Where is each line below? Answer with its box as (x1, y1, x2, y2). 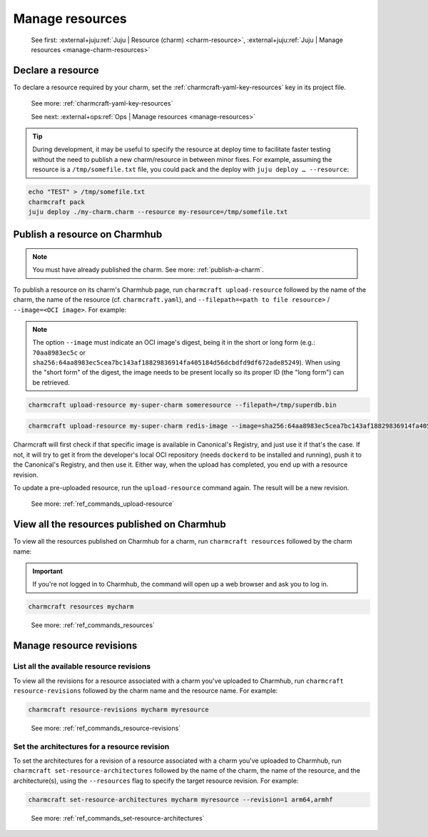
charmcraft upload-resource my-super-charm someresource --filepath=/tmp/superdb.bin (28, 400, 337, 409)
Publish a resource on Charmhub (13, 228, 163, 240)
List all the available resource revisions (13, 661, 151, 671)
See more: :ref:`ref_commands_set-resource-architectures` (31, 813, 205, 822)
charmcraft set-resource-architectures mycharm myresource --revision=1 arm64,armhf (28, 796, 333, 803)
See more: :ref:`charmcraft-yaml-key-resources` (31, 99, 173, 108)
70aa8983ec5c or (32, 348, 86, 357)
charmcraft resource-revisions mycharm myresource (28, 705, 210, 714)
